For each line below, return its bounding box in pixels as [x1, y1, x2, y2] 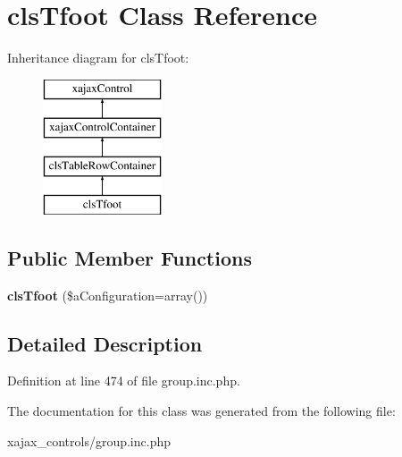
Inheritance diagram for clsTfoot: [7, 48, 189, 67]
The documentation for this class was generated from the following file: [7, 402, 396, 420]
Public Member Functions [7, 243, 252, 271]
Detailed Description [7, 329, 203, 357]
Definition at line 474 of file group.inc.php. [7, 371, 240, 390]
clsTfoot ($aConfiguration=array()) [7, 285, 208, 304]
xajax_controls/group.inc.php [7, 431, 171, 450]
